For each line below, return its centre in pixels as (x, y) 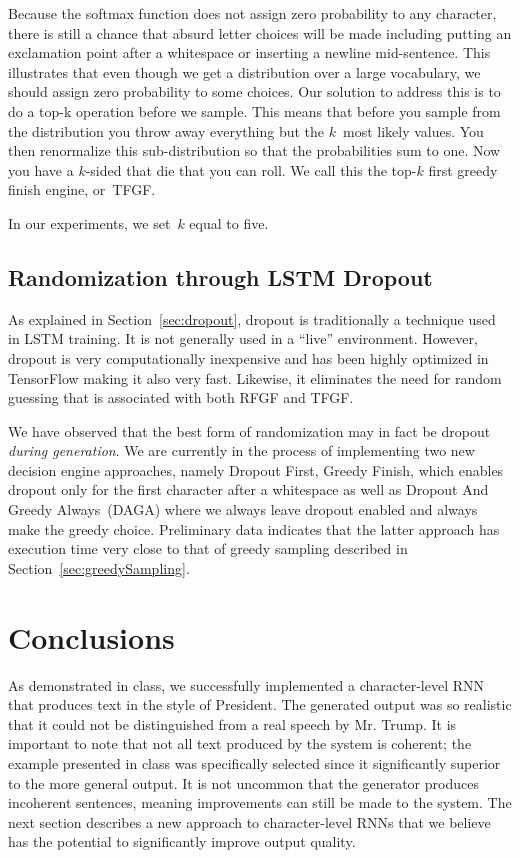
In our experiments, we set (89, 222)
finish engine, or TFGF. (82, 189)
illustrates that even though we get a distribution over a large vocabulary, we (244, 71)
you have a (41, 169)
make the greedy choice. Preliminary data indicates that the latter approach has (254, 528)
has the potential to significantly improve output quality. (182, 841)
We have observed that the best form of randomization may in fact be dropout (249, 430)
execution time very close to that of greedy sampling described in (208, 548)
